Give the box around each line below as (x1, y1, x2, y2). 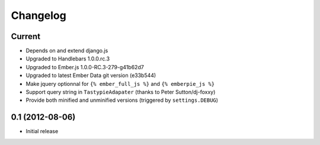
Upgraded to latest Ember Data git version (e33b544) (25, 72, 156, 79)
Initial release (25, 128, 59, 135)
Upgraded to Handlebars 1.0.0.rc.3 (25, 55, 110, 62)
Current (11, 31, 41, 41)
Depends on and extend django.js (25, 47, 108, 54)
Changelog (11, 9, 66, 22)
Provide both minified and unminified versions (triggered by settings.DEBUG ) (25, 96, 219, 104)
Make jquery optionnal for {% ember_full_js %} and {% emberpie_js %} (25, 80, 215, 87)
